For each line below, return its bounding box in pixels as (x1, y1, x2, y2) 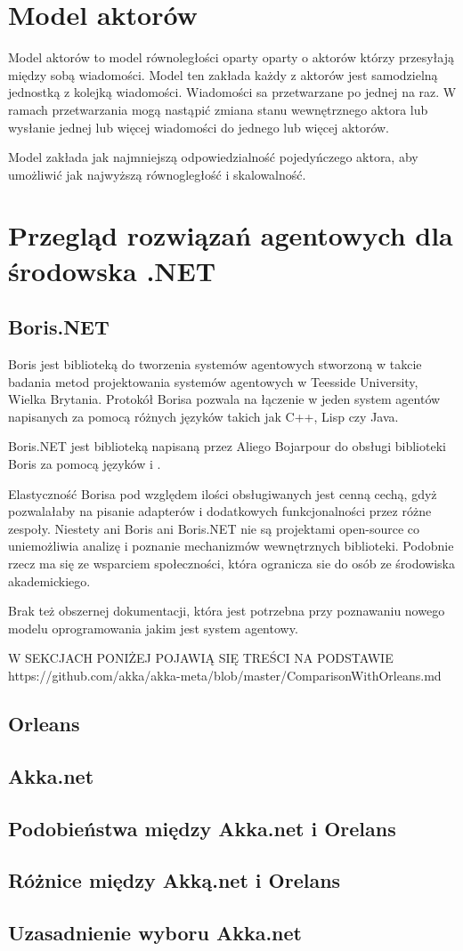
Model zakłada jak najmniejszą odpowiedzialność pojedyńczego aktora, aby (8, 148, 418, 166)
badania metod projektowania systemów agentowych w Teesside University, (8, 372, 418, 391)
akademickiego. (8, 571, 91, 590)
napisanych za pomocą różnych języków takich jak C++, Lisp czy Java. (8, 407, 399, 425)
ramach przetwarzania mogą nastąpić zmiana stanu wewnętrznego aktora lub (8, 100, 428, 118)
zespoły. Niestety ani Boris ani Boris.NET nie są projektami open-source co (8, 519, 420, 537)
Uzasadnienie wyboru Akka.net (8, 919, 302, 947)
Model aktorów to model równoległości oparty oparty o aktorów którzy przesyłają (8, 48, 455, 67)
